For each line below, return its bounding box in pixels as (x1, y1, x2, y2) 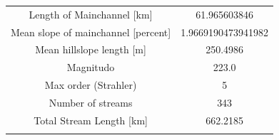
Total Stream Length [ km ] (34, 112, 148, 127)
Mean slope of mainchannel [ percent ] (11, 24, 171, 39)
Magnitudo (66, 60, 115, 75)
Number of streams (49, 95, 133, 109)
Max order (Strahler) (44, 77, 137, 92)
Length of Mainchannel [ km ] (29, 6, 153, 21)
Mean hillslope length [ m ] (35, 42, 146, 57)
